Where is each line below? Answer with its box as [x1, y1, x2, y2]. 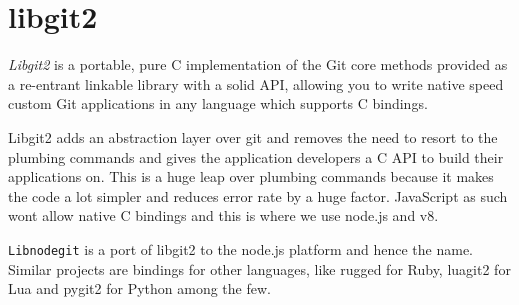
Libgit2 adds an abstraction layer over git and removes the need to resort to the [8, 126, 498, 147]
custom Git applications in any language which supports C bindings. [8, 93, 428, 114]
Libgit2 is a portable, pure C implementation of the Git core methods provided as [8, 54, 508, 75]
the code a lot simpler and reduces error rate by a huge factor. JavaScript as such [8, 185, 508, 206]
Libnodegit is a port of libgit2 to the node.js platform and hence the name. [8, 238, 474, 259]
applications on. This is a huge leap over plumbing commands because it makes [8, 166, 494, 187]
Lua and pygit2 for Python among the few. [8, 278, 271, 299]
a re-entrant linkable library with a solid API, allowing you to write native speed [8, 73, 504, 94]
